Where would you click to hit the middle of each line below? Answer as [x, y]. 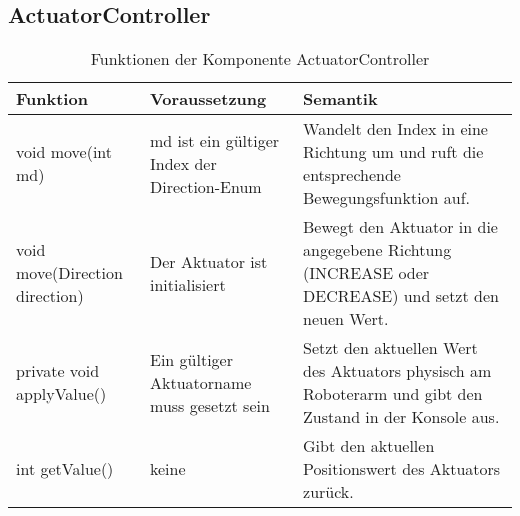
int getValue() [65, 469]
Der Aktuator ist [209, 261]
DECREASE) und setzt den [401, 296]
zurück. [328, 492]
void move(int [64, 152]
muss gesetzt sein [210, 405]
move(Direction [69, 273]
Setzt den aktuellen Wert [390, 348]
